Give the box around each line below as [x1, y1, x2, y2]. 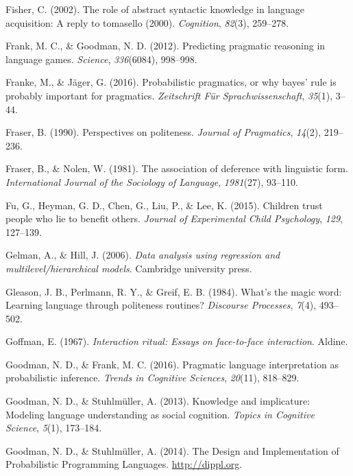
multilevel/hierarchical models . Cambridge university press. [5, 261, 252, 275]
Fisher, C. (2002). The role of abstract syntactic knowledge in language [5, 2, 305, 16]
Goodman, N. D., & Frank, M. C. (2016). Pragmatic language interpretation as [5, 357, 339, 371]
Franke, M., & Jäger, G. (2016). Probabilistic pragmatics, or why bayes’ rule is [5, 75, 337, 89]
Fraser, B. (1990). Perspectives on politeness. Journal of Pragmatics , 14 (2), [5, 125, 321, 139]
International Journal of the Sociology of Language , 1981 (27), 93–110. [5, 174, 298, 189]
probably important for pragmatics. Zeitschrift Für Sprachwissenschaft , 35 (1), [5, 88, 333, 102]
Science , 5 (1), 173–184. [5, 420, 102, 435]
